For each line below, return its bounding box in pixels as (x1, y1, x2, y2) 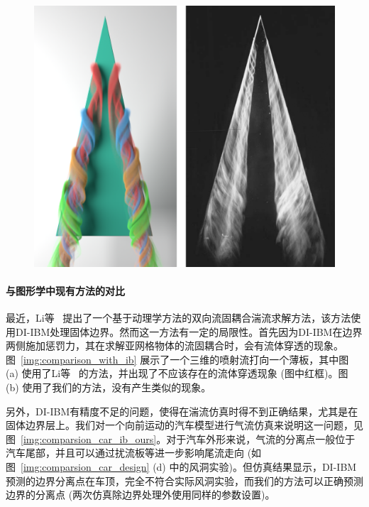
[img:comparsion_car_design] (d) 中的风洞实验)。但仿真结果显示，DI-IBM (21, 459, 357, 474)
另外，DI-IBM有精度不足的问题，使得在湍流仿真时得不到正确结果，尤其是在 (6, 403, 358, 418)
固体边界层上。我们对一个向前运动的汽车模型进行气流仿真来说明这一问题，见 (6, 418, 363, 432)
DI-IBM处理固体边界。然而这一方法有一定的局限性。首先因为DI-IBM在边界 (15, 324, 363, 339)
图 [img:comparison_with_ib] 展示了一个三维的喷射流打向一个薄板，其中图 (6, 351, 349, 366)
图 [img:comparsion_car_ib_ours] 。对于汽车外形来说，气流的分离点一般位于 (6, 431, 356, 446)
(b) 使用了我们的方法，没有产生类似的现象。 (6, 380, 211, 395)
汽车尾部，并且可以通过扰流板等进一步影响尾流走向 (6, 445, 244, 460)
